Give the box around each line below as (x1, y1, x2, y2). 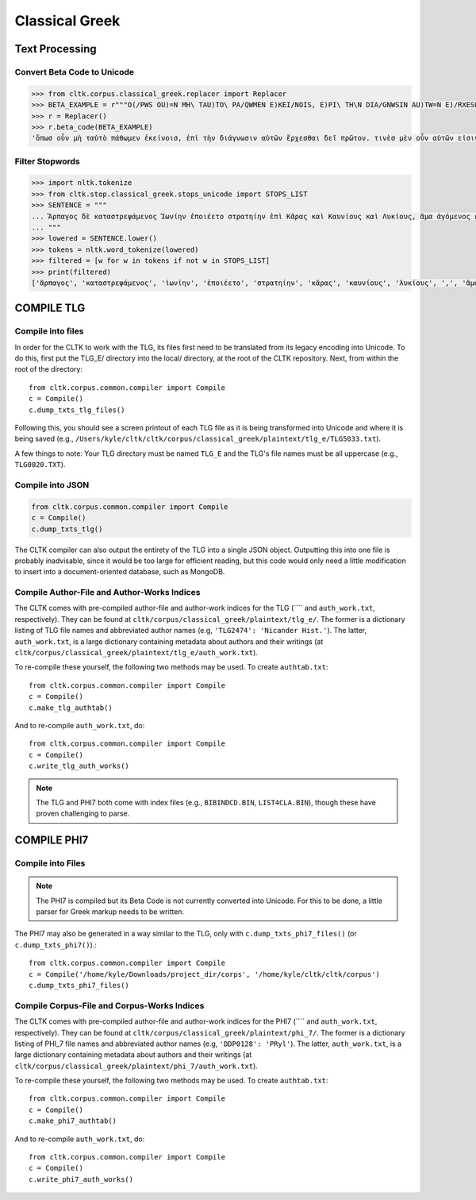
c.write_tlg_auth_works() (29, 762, 130, 770)
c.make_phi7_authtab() (29, 1117, 117, 1125)
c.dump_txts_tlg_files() (29, 405, 125, 415)
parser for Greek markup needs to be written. (36, 907, 185, 916)
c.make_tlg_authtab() (29, 703, 113, 712)
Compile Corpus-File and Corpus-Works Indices (14, 1000, 205, 1011)
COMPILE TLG (14, 302, 86, 315)
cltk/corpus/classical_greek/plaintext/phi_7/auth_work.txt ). (14, 1061, 258, 1071)
